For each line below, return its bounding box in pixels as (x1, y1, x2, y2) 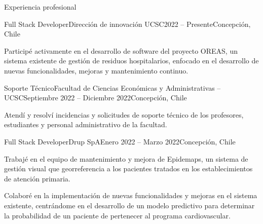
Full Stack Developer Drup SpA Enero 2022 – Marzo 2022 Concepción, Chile (4, 136, 236, 146)
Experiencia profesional (4, 2, 77, 12)
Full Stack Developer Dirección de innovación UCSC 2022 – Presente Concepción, (4, 18, 251, 29)
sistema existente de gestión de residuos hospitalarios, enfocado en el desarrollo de (4, 55, 259, 66)
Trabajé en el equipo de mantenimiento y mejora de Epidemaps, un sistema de (4, 153, 248, 164)
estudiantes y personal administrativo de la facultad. (4, 119, 167, 130)
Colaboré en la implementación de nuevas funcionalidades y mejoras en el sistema (4, 190, 257, 201)
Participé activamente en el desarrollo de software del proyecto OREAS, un (4, 45, 238, 56)
